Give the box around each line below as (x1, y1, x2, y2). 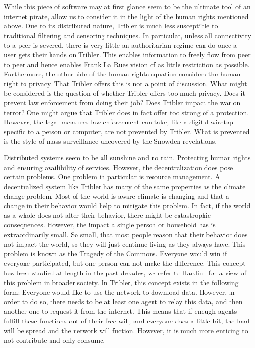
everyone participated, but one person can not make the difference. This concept (4, 258, 246, 268)
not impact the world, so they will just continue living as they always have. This (4, 239, 246, 249)
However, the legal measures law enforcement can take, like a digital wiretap (4, 117, 233, 127)
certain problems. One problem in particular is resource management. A (4, 172, 220, 182)
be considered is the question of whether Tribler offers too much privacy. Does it (4, 88, 245, 98)
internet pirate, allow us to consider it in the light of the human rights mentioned (4, 11, 249, 21)
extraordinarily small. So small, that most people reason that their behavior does (4, 229, 248, 239)
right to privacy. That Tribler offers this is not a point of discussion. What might (4, 78, 247, 88)
